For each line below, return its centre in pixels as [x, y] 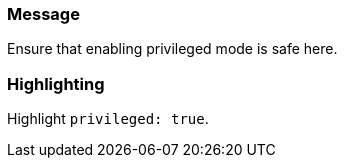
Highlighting [56, 83]
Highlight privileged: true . [108, 119]
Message [43, 14]
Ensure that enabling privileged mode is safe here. [172, 49]
